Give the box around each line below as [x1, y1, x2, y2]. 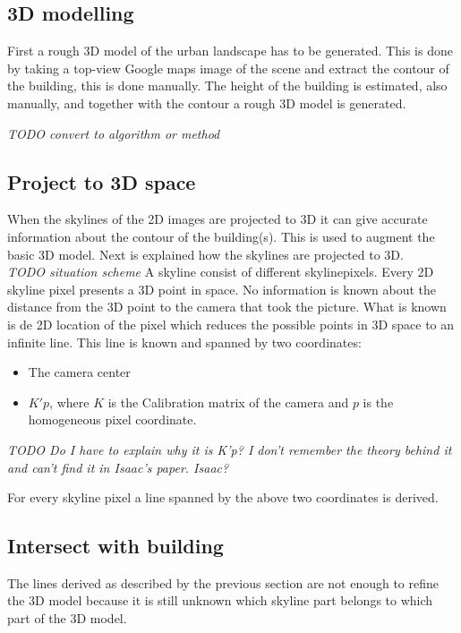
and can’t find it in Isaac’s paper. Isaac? [7, 458, 229, 476]
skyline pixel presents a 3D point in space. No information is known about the [7, 279, 437, 298]
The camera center [28, 363, 131, 381]
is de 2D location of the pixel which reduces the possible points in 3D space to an [7, 314, 455, 333]
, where [49, 392, 90, 411]
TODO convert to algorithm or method [7, 124, 220, 142]
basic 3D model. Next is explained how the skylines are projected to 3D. [7, 244, 404, 263]
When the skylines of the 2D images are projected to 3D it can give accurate [7, 210, 428, 228]
